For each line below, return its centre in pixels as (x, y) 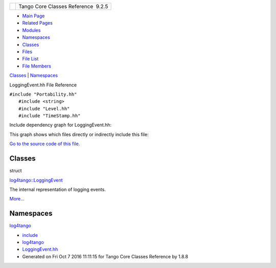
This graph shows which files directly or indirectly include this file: (79, 134)
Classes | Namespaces (34, 75)
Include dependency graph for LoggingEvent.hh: (61, 125)
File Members (37, 66)
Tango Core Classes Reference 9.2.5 (63, 6)
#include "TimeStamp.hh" (50, 116)
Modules (31, 30)
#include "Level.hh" (44, 108)
